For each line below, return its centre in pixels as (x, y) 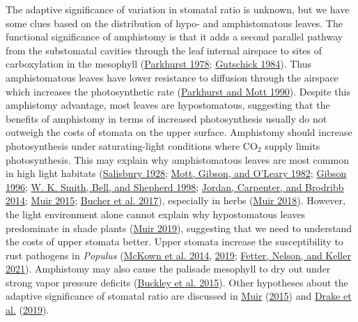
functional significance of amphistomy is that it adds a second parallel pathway (174, 37)
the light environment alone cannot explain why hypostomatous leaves (155, 214)
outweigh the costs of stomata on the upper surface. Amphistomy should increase (179, 132)
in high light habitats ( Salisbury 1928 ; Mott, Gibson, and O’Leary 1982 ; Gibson (176, 173)
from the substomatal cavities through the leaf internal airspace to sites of (164, 50)
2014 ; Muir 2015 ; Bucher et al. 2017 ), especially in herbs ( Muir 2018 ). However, (176, 200)
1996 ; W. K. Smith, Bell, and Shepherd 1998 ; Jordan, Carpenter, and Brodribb (175, 186)
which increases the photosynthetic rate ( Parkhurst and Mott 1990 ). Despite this (178, 91)
